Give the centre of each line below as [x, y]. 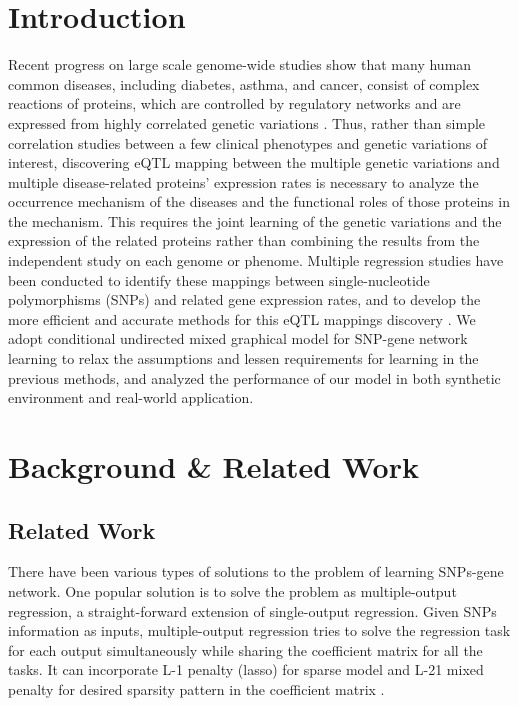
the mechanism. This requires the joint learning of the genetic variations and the [255, 220]
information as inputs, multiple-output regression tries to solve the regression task [259, 630]
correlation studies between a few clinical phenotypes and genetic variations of [248, 142]
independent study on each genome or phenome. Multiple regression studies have [256, 260]
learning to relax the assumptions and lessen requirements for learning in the [243, 358]
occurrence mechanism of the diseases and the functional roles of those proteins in [259, 201]
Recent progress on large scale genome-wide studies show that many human [240, 64]
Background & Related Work [213, 466]
